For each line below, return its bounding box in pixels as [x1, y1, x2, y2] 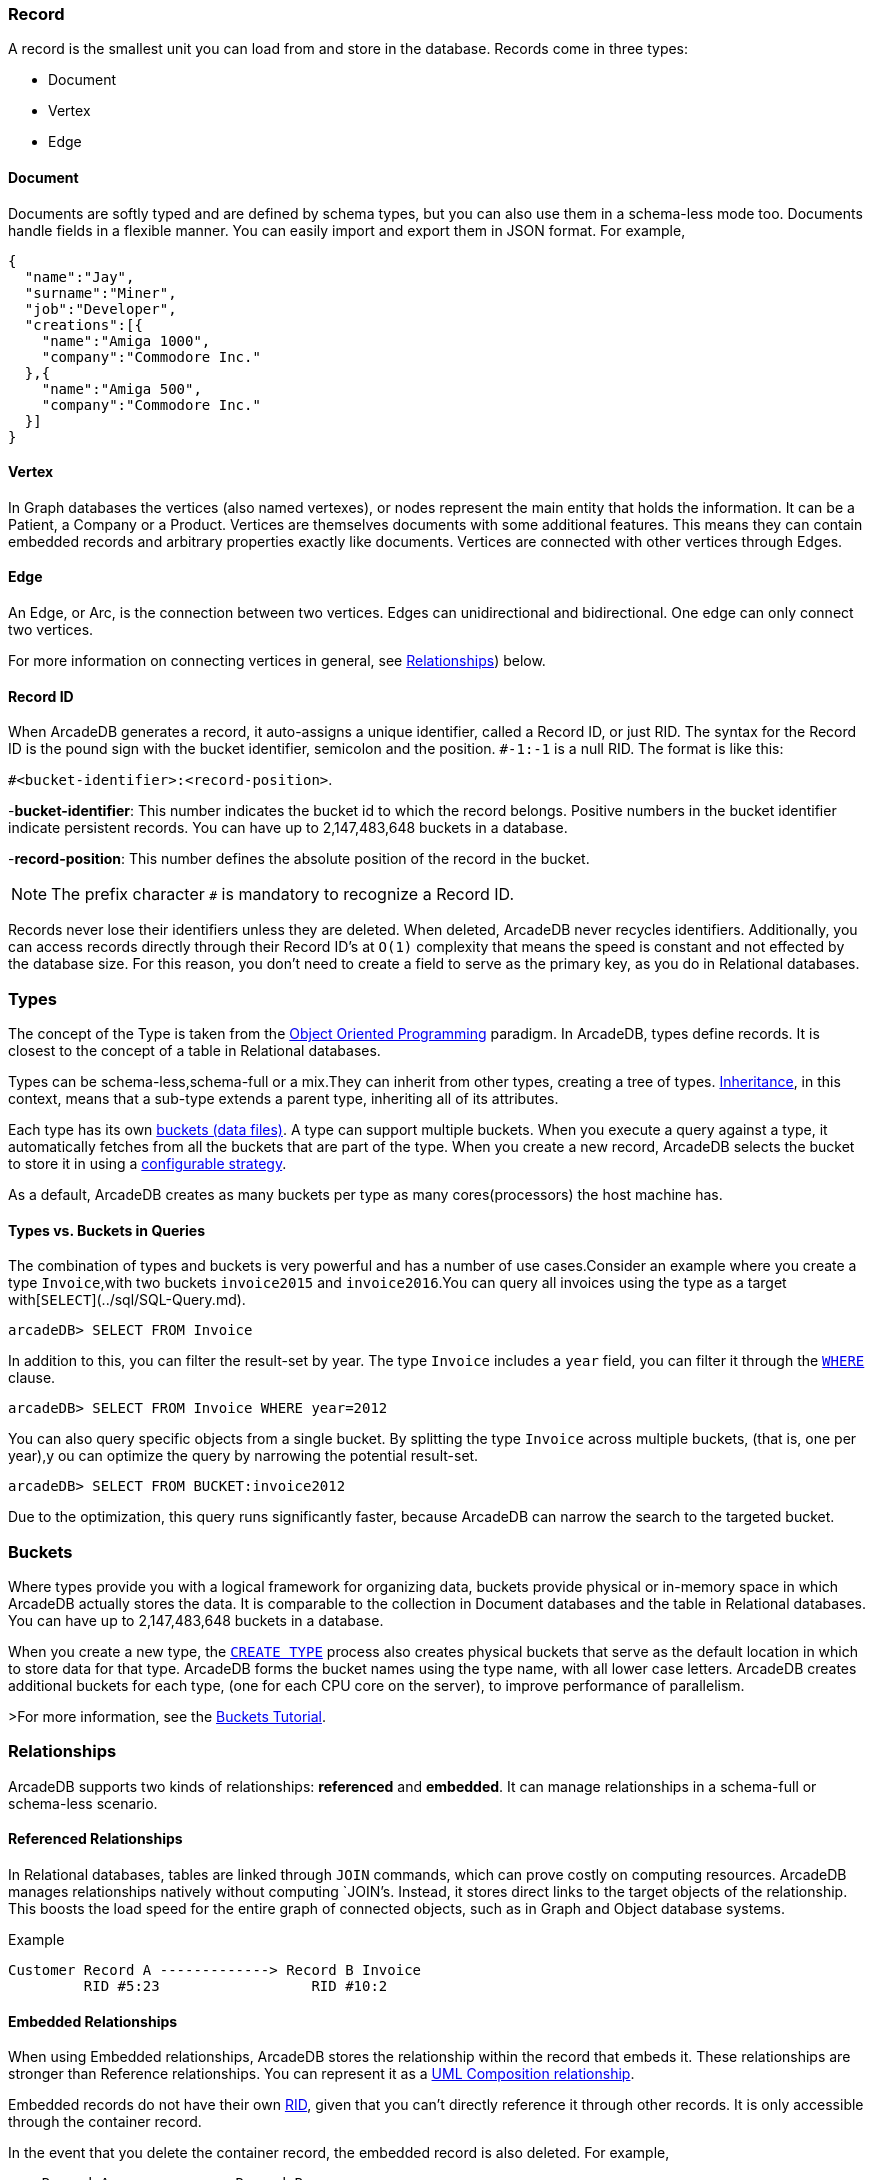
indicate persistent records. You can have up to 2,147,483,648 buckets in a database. [8, 819, 568, 837]
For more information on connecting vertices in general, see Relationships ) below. [8, 652, 546, 670]
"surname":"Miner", [24, 284, 177, 301]
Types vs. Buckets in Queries [8, 1221, 206, 1239]
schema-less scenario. [8, 1794, 158, 1812]
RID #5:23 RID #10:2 [83, 1977, 388, 1994]
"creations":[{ [24, 316, 143, 333]
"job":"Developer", [24, 300, 177, 317]
